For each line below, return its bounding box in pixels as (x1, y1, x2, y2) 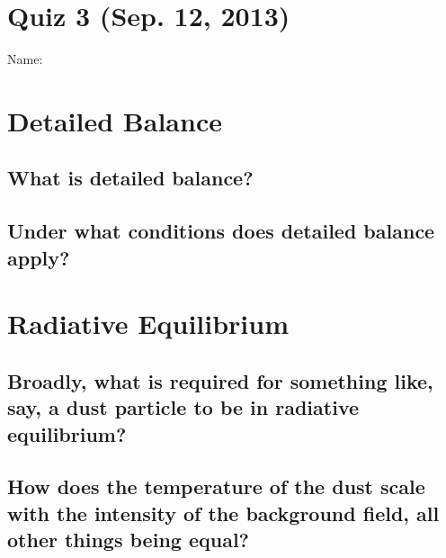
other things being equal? (7, 526, 249, 553)
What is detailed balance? (7, 164, 254, 192)
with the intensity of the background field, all (7, 499, 440, 526)
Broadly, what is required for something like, (7, 366, 433, 394)
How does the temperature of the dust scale (7, 472, 425, 500)
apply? (7, 243, 70, 271)
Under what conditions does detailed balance (7, 217, 435, 245)
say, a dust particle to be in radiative (7, 393, 360, 421)
